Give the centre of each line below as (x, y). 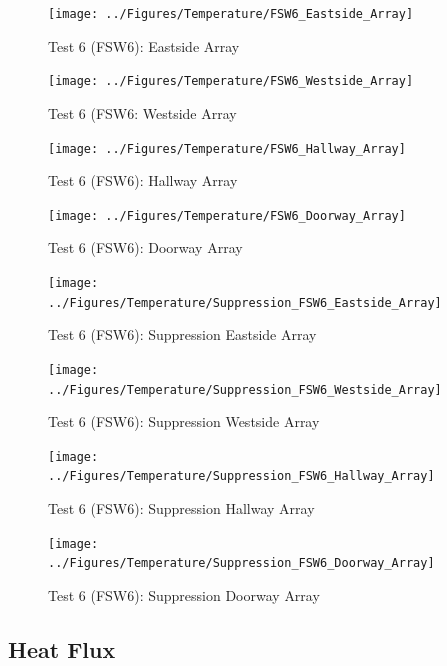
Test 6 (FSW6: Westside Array (142, 112)
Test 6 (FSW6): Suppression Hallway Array (181, 508)
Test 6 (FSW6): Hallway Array (143, 180)
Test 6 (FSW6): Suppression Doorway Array (184, 595)
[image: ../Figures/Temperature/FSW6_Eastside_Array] (231, 14)
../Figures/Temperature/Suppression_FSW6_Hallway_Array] (241, 476)
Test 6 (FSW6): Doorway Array (145, 247)
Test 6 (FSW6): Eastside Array (144, 45)
